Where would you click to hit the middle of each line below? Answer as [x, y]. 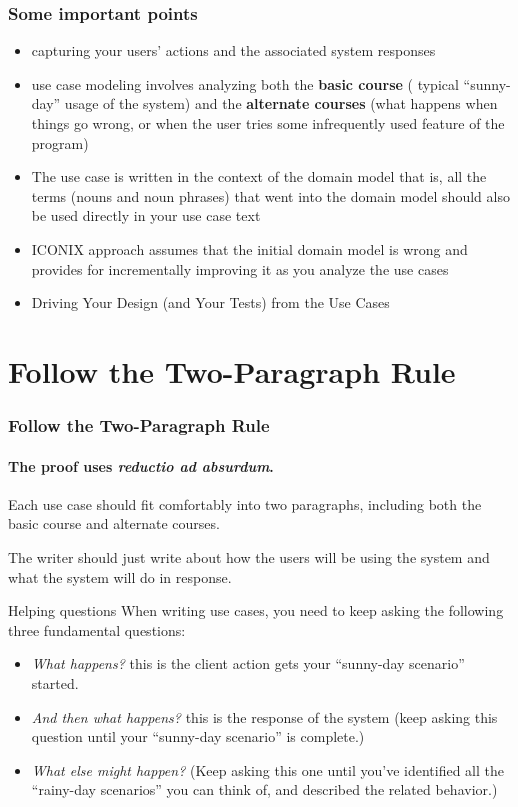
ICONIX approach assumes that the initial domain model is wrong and [249, 248]
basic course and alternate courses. [114, 523]
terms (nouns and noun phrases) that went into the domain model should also [270, 195]
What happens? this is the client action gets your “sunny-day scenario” [248, 663]
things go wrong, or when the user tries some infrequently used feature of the [268, 123]
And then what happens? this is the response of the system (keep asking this [264, 716]
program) [60, 142]
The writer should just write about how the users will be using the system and [249, 556]
